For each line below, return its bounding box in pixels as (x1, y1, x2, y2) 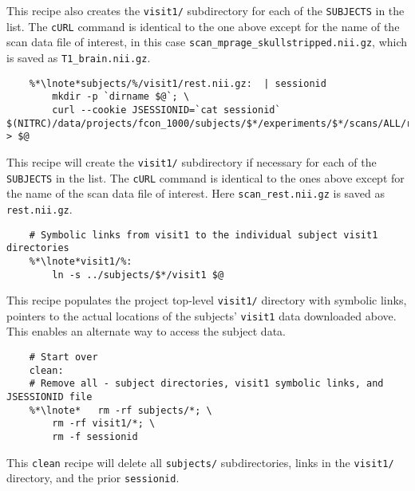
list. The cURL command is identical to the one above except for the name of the (6, 18, 400, 34)
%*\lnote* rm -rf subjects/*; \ (29, 404, 212, 416)
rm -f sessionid (52, 431, 138, 442)
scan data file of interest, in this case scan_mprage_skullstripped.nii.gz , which (6, 33, 408, 50)
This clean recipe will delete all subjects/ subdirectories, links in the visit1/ (6, 454, 394, 470)
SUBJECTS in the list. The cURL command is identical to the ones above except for (6, 169, 405, 186)
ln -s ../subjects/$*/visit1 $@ (52, 269, 224, 281)
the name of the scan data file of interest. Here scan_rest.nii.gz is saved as (6, 185, 385, 202)
